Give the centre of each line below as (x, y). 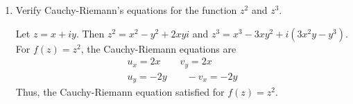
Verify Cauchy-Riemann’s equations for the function (126, 10)
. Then (90, 33)
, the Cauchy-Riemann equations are (158, 48)
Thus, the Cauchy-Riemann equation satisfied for (120, 92)
